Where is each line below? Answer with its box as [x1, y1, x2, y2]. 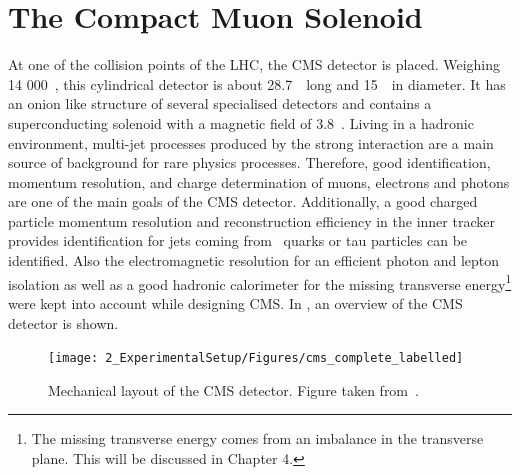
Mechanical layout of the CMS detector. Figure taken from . [48, 379, 419, 400]
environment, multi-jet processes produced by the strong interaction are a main [8, 132, 494, 153]
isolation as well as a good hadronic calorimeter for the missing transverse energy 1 [8, 270, 512, 294]
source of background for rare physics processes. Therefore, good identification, [8, 152, 491, 173]
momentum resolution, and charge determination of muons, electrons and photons [8, 171, 510, 192]
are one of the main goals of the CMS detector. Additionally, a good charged [8, 191, 478, 212]
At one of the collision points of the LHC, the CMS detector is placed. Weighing [8, 54, 501, 75]
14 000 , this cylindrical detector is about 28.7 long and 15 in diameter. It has [8, 73, 506, 94]
